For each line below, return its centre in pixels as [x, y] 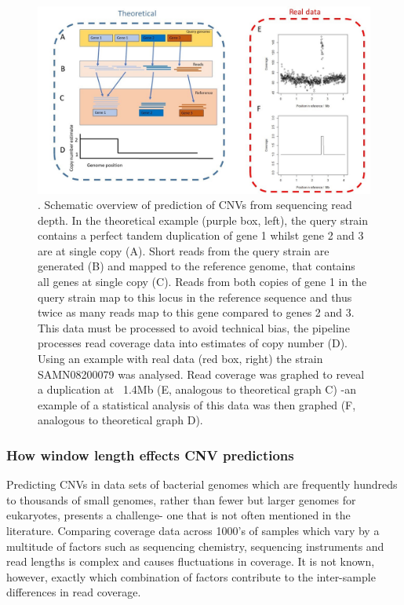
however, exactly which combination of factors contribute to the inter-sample [191, 576]
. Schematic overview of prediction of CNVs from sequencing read [195, 205]
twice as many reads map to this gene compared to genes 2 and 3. [196, 312]
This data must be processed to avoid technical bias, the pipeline [194, 327]
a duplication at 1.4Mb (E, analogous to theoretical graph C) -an [197, 389]
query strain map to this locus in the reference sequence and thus [195, 297]
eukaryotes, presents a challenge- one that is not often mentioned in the [178, 515]
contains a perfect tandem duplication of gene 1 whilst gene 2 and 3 [201, 235]
